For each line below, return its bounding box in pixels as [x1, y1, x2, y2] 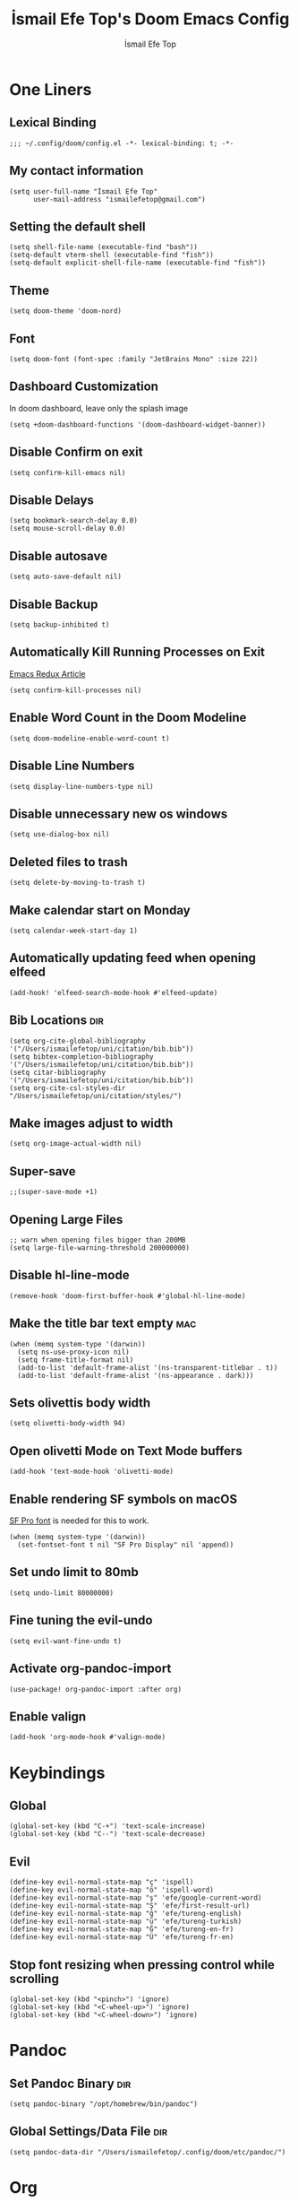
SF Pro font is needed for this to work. [9, 1515, 149, 1526]
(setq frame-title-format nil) [17, 1355, 134, 1365]
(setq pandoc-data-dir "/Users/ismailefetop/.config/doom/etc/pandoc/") [9, 2147, 286, 2156]
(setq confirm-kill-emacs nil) [9, 468, 126, 477]
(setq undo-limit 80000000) [9, 1588, 115, 1598]
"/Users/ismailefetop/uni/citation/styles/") [9, 1091, 182, 1100]
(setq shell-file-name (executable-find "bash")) [9, 243, 199, 252]
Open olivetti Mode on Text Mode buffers [9, 1443, 243, 1459]
